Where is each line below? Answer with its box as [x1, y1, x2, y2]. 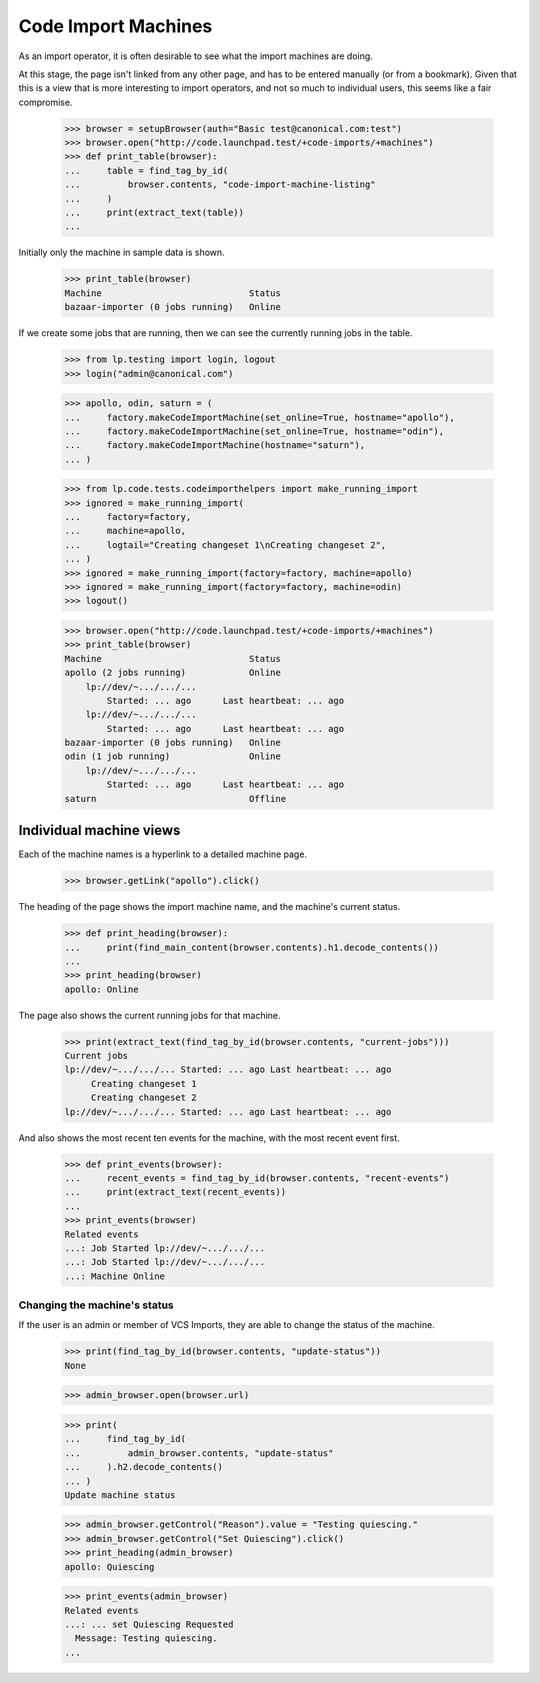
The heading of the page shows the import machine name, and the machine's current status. [18, 901, 401, 913]
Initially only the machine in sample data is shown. [18, 246, 225, 259]
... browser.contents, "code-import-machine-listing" [64, 179, 376, 190]
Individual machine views [18, 822, 181, 839]
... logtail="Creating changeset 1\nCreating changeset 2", [64, 539, 387, 550]
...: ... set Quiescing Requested [64, 1619, 234, 1630]
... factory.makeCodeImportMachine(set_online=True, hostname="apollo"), [64, 411, 455, 423]
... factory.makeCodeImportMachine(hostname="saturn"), [64, 440, 366, 451]
